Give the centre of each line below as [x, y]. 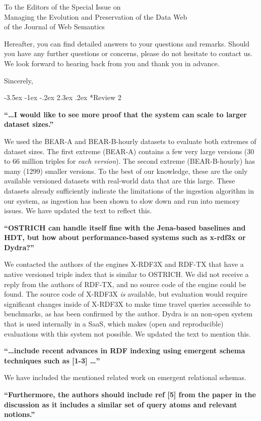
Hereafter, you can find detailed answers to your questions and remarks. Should [127, 43]
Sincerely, [19, 80]
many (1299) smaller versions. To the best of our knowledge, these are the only [126, 171]
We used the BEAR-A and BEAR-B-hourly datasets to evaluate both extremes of [130, 141]
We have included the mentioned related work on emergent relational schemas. [125, 377]
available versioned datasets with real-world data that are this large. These [120, 181]
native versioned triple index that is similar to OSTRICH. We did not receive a [126, 274]
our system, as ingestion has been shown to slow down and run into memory [122, 200]
